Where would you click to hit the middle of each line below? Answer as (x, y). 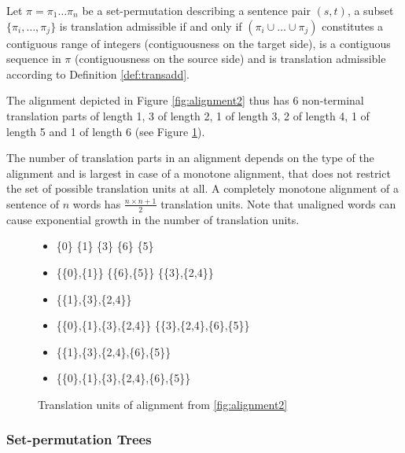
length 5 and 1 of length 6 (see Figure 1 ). (106, 131)
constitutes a (353, 26)
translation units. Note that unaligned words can (278, 203)
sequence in (34, 59)
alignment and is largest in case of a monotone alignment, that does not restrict (199, 173)
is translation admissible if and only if (151, 26)
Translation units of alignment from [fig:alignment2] (163, 404)
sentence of (33, 203)
